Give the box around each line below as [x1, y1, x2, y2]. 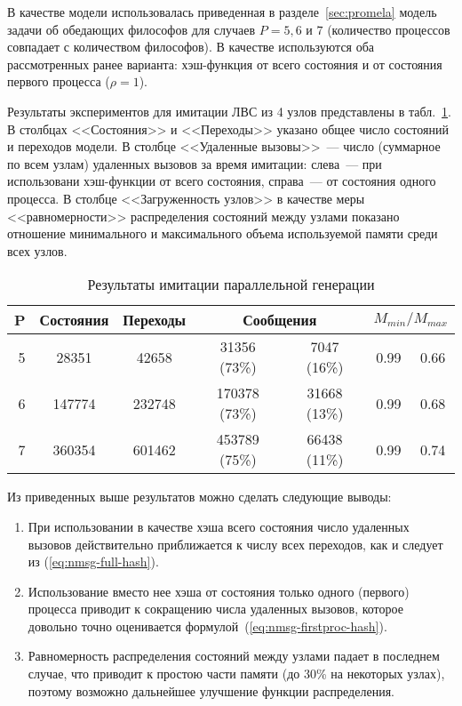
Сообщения [243, 309, 317, 331]
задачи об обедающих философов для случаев [7, 20, 256, 38]
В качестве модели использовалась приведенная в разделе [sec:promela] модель [7, 3, 437, 20]
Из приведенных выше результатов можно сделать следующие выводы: [7, 487, 392, 506]
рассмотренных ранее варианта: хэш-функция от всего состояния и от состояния [7, 54, 442, 73]
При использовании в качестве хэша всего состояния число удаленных [28, 517, 410, 535]
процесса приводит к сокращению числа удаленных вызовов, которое [28, 599, 403, 618]
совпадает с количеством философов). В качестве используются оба [7, 37, 375, 56]
